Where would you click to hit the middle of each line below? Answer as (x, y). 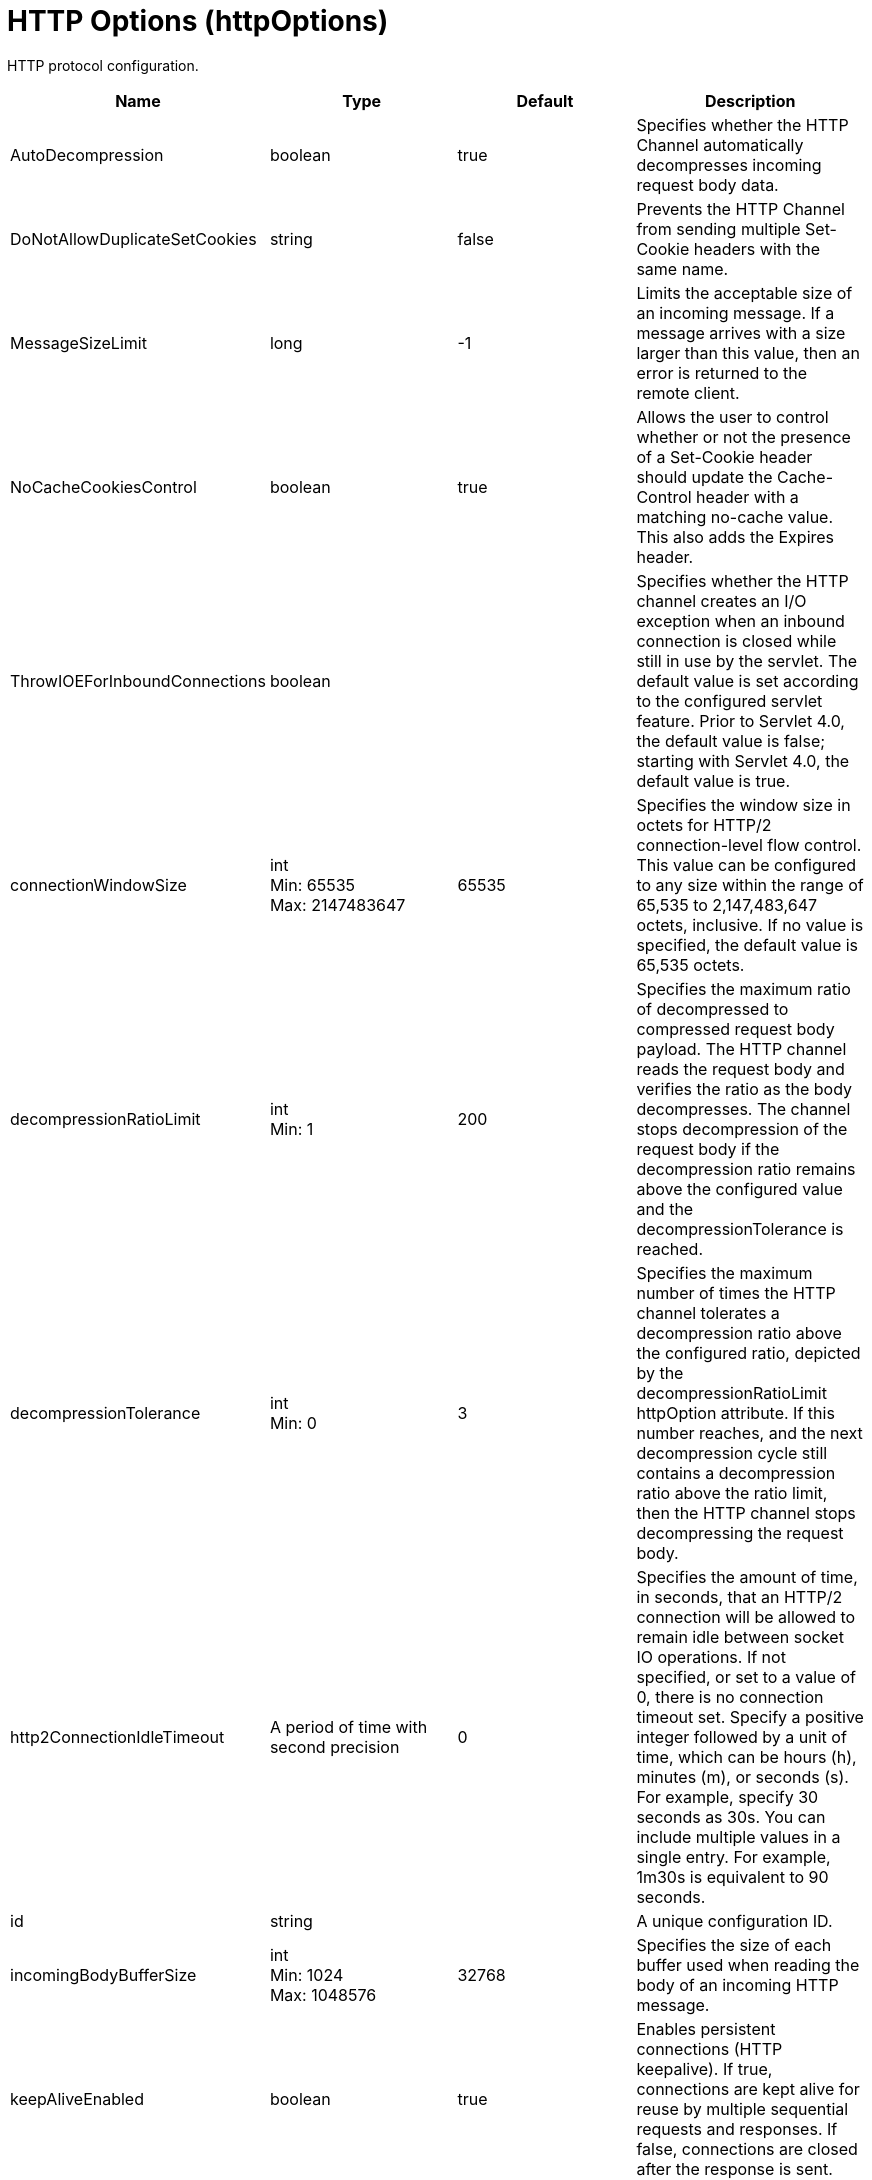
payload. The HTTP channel (741, 1048)
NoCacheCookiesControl (103, 486)
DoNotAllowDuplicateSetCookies (133, 238)
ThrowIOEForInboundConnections (138, 680)
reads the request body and (740, 1068)
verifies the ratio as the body (744, 1088)
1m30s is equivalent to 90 (732, 1876)
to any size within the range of (750, 884)
